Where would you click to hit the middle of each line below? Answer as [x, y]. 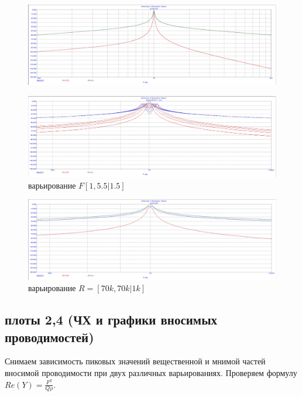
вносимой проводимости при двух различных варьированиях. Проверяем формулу [151, 372]
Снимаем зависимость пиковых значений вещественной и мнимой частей [135, 361]
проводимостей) [49, 337]
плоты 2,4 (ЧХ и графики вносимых [111, 320]
